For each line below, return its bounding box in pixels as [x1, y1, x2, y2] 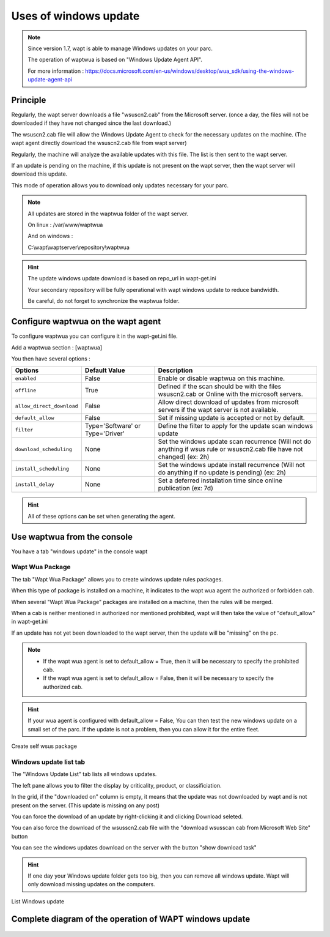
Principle [11, 95, 46, 105]
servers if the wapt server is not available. [158, 406, 279, 414]
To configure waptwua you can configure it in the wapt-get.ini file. [11, 332, 178, 340]
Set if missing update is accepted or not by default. [158, 414, 305, 422]
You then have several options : [11, 355, 91, 362]
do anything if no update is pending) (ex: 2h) [158, 468, 287, 477]
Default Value [84, 366, 125, 375]
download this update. [11, 170, 68, 177]
